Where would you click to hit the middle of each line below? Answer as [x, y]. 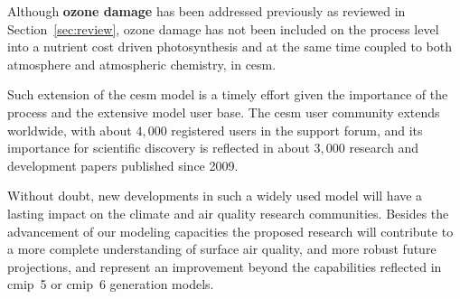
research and [384, 148]
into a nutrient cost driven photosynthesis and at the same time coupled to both [230, 47]
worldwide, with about [70, 130]
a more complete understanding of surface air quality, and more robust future [222, 249]
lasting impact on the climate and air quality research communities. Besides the [228, 213]
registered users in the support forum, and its [297, 130]
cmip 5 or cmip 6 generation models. [111, 284]
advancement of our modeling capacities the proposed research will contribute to [230, 231]
